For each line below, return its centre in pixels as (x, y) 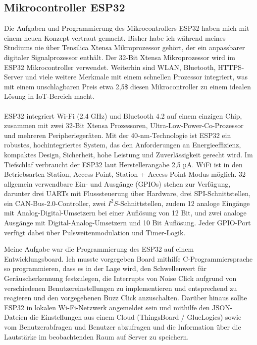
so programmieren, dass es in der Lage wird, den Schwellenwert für (105, 268)
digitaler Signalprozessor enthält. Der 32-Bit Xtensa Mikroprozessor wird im (120, 57)
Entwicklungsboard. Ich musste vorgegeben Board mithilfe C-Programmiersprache (128, 258)
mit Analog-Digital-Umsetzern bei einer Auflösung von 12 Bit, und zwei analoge (125, 213)
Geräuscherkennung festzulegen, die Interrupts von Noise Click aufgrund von (120, 278)
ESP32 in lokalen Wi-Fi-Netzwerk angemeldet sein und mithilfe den (107, 307)
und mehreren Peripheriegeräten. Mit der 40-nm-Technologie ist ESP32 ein (118, 135)
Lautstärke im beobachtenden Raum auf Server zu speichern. (97, 336)
